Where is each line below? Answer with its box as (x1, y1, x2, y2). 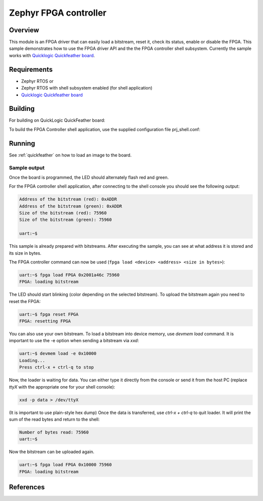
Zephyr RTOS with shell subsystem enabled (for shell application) (21, 85, 153, 91)
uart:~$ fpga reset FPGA (19, 311, 79, 317)
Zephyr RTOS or (21, 78, 54, 84)
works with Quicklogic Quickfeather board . (9, 52, 95, 58)
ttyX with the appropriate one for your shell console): (9, 384, 115, 390)
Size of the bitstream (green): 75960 (19, 217, 112, 222)
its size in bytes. (9, 250, 41, 256)
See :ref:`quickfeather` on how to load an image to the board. (9, 152, 131, 158)
